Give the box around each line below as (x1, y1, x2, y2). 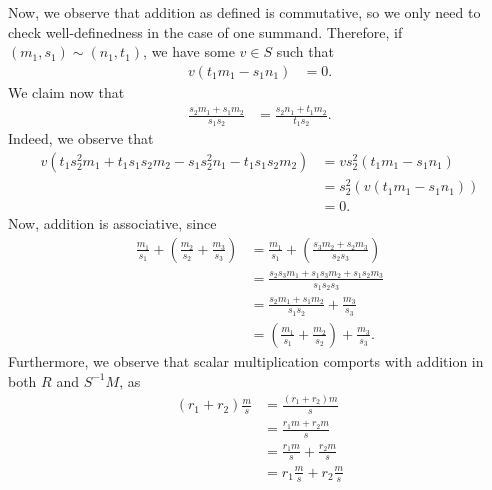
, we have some (143, 41, 235, 62)
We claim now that (8, 81, 125, 102)
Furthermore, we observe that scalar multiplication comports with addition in (8, 350, 484, 371)
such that (276, 41, 334, 62)
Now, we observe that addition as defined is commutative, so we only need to (8, 2, 481, 22)
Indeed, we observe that (8, 128, 154, 149)
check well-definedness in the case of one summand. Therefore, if (8, 21, 403, 42)
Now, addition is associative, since (8, 213, 217, 234)
